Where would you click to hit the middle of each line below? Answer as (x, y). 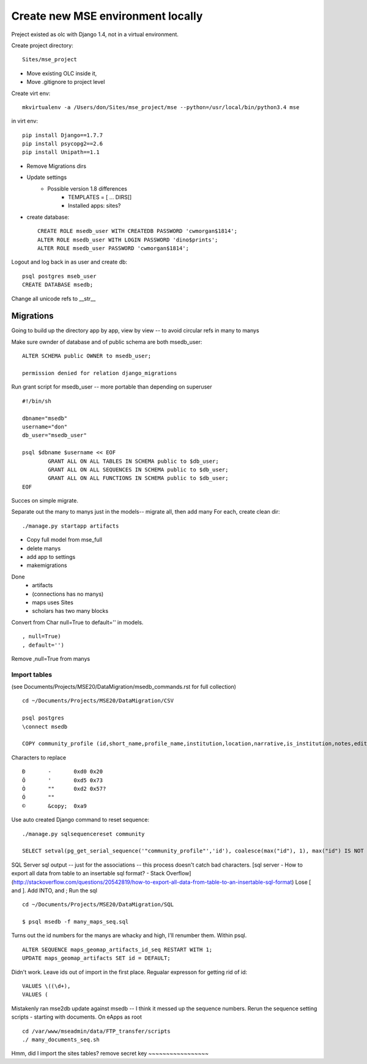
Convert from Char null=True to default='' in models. (77, 622)
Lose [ (303, 882)
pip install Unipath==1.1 (61, 152)
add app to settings (51, 557)
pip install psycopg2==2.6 (63, 144)
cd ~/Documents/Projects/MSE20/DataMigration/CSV (98, 701)
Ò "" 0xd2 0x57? (64, 788)
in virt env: (24, 121)
